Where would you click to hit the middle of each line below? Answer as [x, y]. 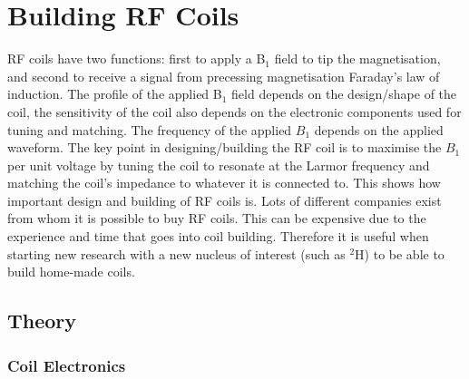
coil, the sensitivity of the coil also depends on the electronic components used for [234, 111]
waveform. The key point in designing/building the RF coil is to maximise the [225, 147]
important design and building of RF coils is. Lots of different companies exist [225, 200]
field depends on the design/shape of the [344, 94]
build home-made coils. [71, 272]
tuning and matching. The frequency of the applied [150, 129]
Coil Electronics [67, 365]
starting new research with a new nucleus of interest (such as [176, 253]
